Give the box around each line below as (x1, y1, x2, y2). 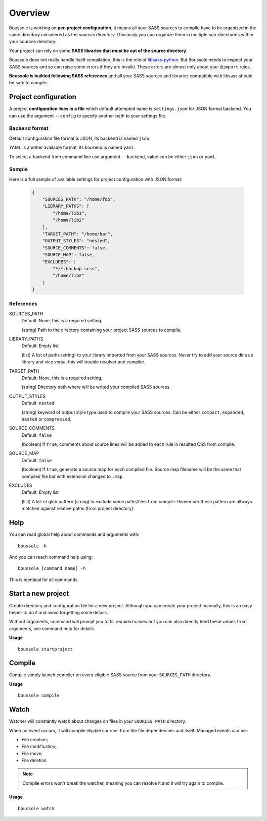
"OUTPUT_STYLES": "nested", (42, 238, 111, 244)
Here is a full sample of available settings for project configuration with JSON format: (9, 176, 182, 182)
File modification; (21, 744, 57, 750)
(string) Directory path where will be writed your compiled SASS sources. (21, 384, 171, 390)
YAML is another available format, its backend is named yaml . (9, 144, 135, 151)
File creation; (21, 736, 48, 742)
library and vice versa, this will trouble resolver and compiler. (21, 359, 146, 365)
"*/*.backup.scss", (52, 266, 100, 271)
